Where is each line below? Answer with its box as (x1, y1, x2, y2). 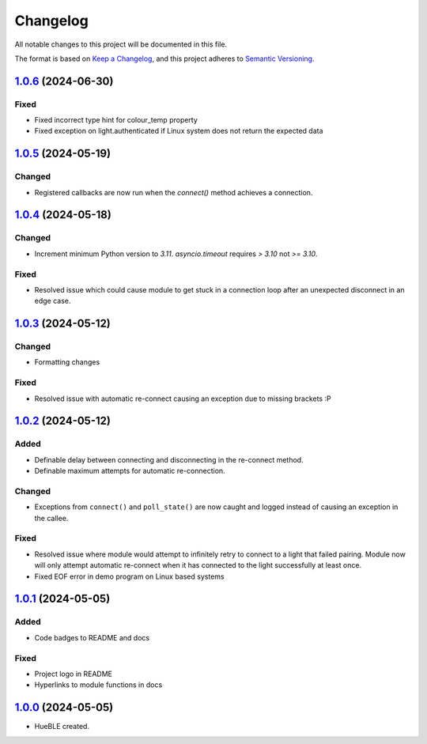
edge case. (34, 296, 71, 306)
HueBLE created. (34, 722, 90, 731)
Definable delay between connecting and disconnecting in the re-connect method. (34, 455, 304, 464)
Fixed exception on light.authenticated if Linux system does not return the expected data (34, 127, 323, 136)
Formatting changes (34, 357, 100, 367)
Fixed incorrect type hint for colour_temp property (34, 115, 198, 125)
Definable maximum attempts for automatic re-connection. (34, 466, 225, 476)
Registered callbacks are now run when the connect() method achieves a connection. (34, 187, 313, 197)
